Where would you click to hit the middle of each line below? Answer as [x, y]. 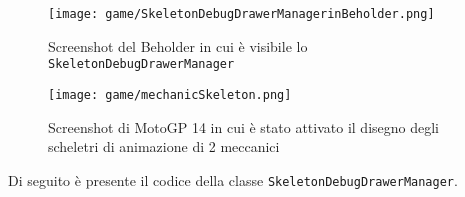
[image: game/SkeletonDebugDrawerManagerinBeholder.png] [241, 14]
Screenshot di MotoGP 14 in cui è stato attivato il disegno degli [244, 126]
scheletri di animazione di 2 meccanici [164, 146]
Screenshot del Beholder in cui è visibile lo [178, 45]
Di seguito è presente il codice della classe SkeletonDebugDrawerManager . [233, 179]
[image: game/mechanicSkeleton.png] [170, 94]
